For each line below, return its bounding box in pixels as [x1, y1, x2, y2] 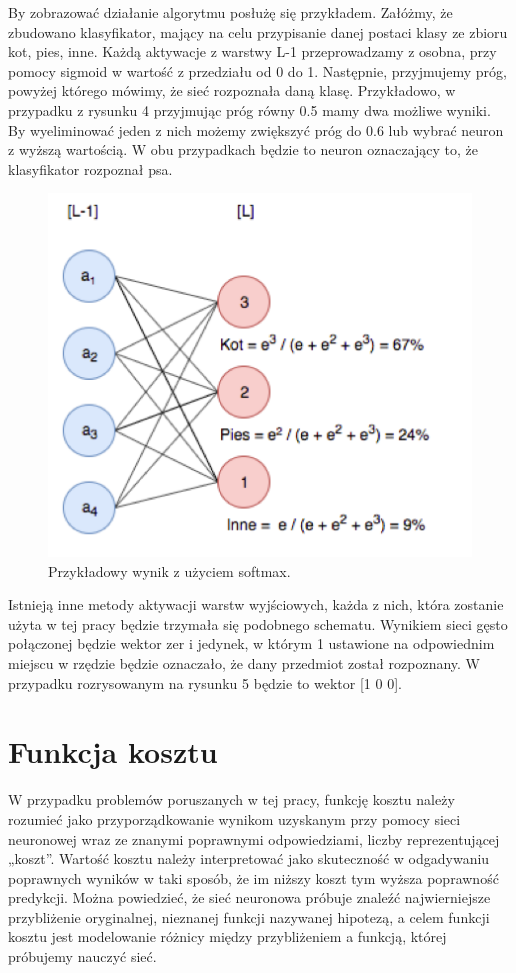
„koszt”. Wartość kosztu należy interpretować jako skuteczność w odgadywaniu [8, 848, 490, 869]
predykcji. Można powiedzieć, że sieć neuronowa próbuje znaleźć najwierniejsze [8, 887, 491, 908]
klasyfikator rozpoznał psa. [8, 158, 173, 179]
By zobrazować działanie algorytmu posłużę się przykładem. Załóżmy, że [8, 2, 453, 22]
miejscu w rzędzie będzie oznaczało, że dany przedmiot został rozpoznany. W [8, 653, 481, 674]
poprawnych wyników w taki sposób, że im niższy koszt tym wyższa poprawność [8, 867, 499, 888]
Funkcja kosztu [8, 731, 218, 772]
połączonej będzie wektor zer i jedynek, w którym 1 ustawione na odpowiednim [8, 633, 495, 654]
